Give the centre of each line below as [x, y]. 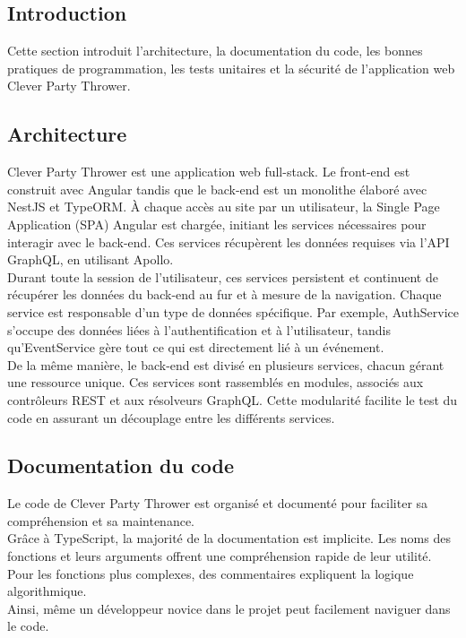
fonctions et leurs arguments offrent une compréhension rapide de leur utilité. [220, 556]
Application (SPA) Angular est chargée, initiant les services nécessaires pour [217, 224]
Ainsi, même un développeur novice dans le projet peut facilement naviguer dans [229, 608]
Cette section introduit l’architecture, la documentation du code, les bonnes [215, 51]
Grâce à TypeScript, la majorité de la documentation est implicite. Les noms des [229, 538]
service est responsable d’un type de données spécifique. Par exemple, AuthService [233, 311]
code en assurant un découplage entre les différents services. [171, 417]
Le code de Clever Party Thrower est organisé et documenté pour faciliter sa [218, 503]
